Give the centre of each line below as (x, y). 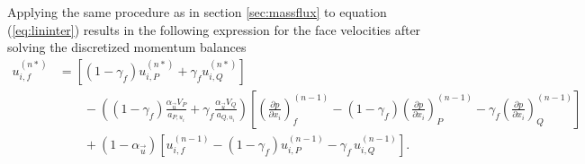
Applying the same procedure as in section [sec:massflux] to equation (197, 12)
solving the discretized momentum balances (127, 47)
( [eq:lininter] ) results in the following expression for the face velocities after (214, 29)
